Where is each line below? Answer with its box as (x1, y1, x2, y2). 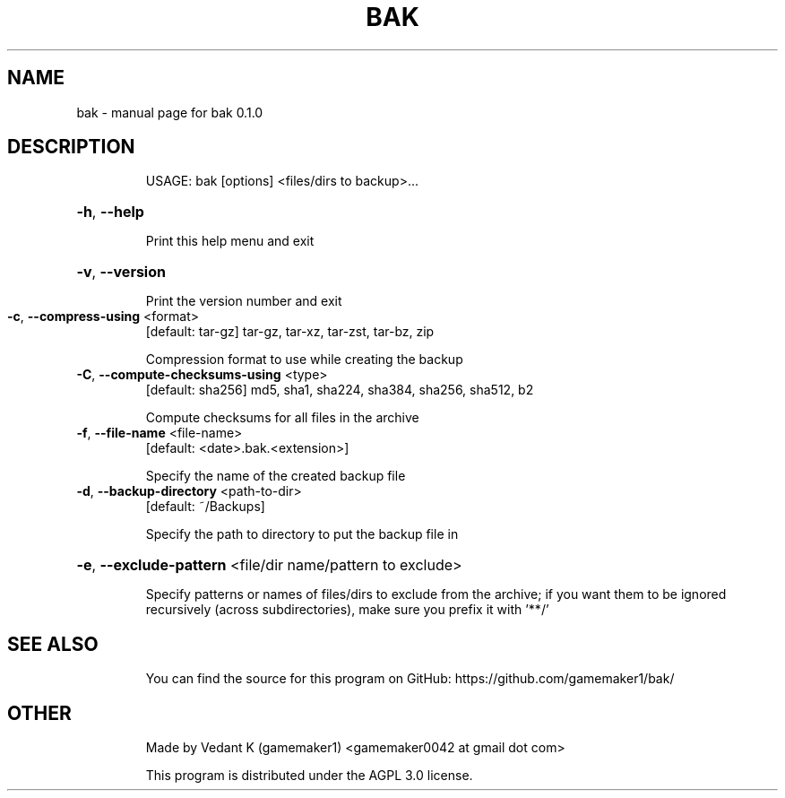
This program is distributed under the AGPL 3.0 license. (145, 768, 473, 784)
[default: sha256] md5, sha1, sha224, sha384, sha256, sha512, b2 (145, 382, 534, 398)
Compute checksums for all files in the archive (145, 410, 419, 426)
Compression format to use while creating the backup (145, 351, 463, 368)
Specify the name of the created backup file (145, 468, 406, 484)
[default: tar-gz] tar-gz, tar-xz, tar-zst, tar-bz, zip (145, 324, 435, 340)
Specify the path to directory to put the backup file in (145, 526, 459, 542)
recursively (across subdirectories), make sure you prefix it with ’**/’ (145, 602, 549, 618)
